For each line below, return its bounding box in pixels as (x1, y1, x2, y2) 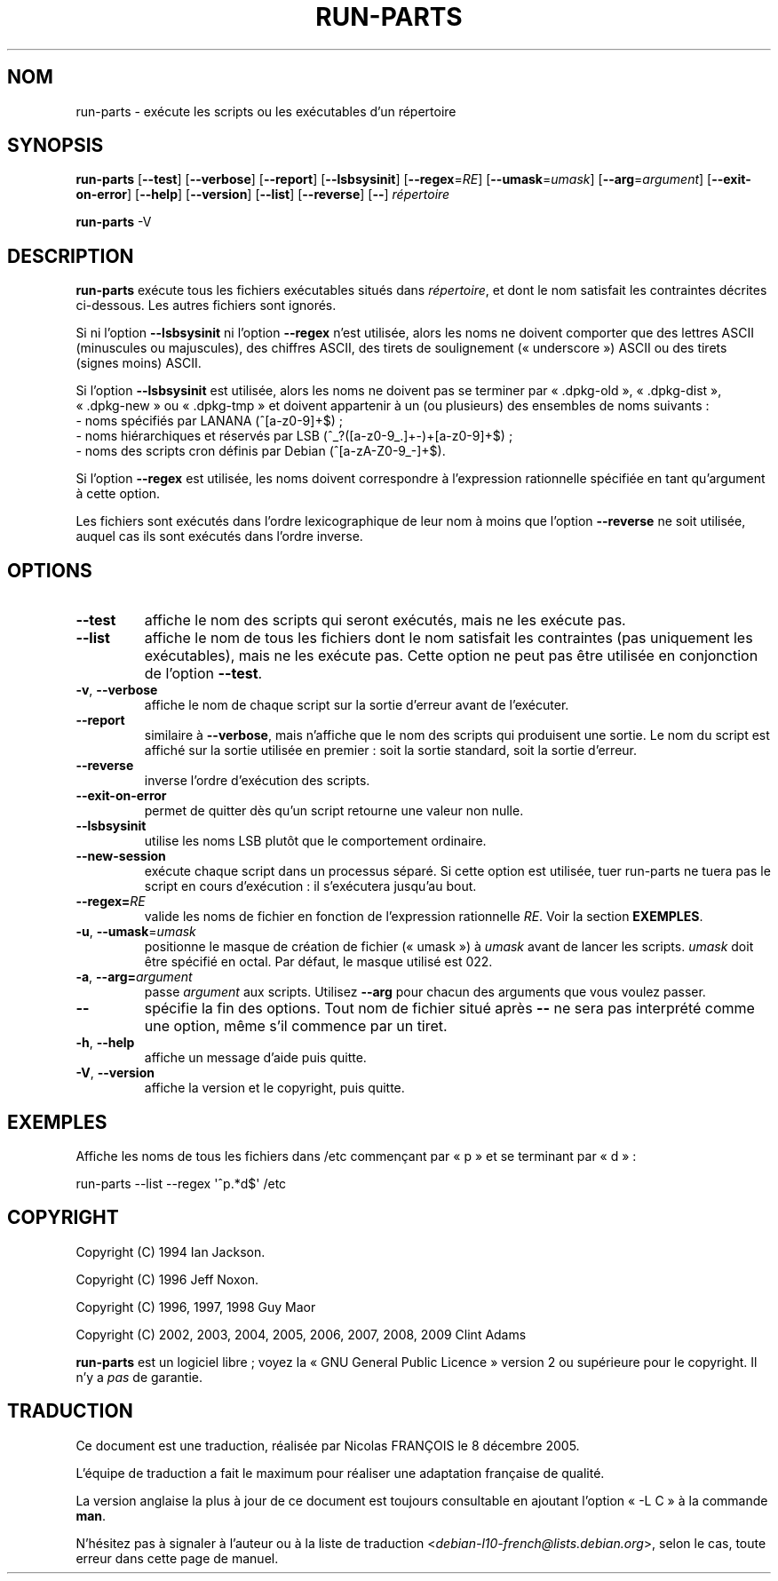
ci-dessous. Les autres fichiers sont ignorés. (75, 298, 337, 314)
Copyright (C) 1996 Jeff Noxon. (75, 1271, 258, 1287)
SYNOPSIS (7, 134, 104, 157)
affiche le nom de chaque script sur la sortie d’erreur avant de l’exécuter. (144, 697, 569, 713)
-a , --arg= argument (75, 969, 193, 985)
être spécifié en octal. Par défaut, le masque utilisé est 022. (144, 954, 493, 970)
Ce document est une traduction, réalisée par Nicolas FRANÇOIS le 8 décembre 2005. (75, 1437, 580, 1453)
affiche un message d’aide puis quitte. (144, 1050, 367, 1066)
